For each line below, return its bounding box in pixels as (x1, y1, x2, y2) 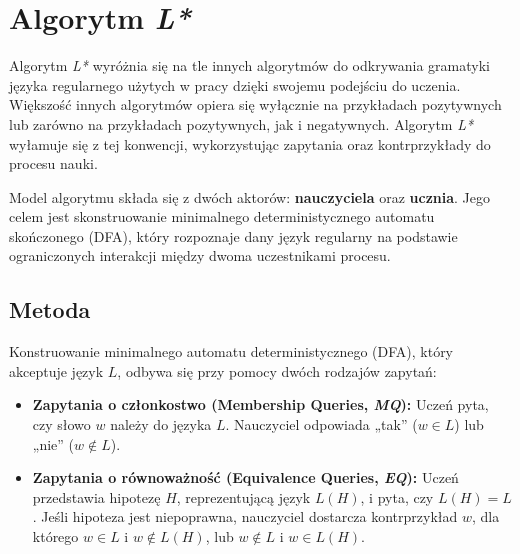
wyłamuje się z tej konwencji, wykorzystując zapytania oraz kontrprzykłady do (9, 133, 491, 154)
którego (32, 526, 79, 547)
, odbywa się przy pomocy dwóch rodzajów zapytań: (117, 360, 437, 381)
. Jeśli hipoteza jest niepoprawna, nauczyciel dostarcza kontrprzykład (32, 506, 458, 527)
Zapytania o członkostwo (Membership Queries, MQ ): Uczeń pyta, (32, 394, 489, 415)
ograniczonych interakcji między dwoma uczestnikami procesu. (9, 245, 391, 266)
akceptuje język (9, 360, 104, 381)
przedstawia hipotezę (32, 486, 161, 507)
